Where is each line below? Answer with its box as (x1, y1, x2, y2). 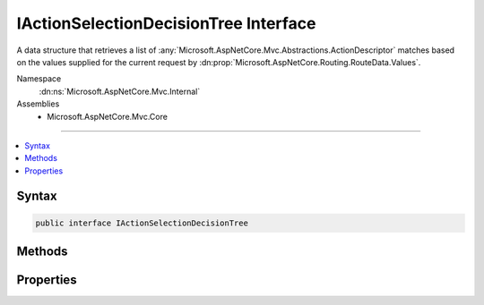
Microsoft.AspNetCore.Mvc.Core (47, 111, 168, 122)
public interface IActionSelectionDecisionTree (35, 217, 248, 228)
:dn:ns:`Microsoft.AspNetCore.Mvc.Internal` (39, 86, 201, 97)
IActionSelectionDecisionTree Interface (16, 13, 316, 33)
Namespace (16, 73, 62, 84)
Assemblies (16, 98, 60, 109)
